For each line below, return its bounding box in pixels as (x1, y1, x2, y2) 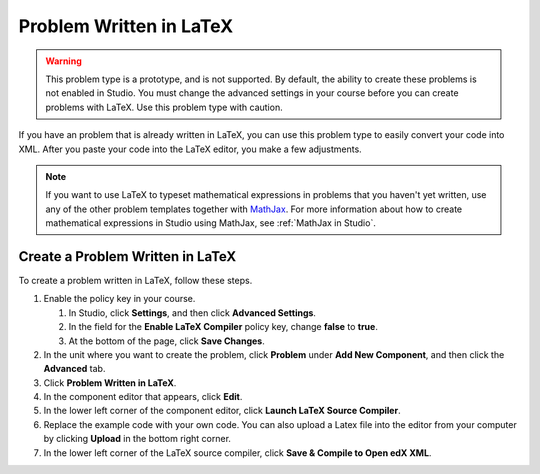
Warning (45, 55, 82, 67)
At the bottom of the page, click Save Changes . (68, 335, 265, 347)
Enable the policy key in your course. (43, 293, 196, 305)
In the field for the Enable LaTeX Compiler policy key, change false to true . (68, 321, 379, 333)
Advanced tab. (43, 363, 106, 375)
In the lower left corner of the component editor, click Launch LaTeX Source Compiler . (43, 405, 401, 417)
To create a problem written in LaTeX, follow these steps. (18, 274, 253, 286)
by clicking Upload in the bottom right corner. (43, 433, 232, 445)
